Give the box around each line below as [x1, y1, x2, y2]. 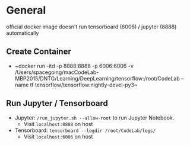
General [6, 4, 46, 17]
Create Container [6, 47, 71, 57]
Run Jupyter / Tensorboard [6, 98, 109, 108]
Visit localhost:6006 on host [23, 133, 93, 140]
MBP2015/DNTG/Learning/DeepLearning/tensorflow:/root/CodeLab [14, 75, 180, 82]
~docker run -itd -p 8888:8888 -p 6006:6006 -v [14, 62, 134, 69]
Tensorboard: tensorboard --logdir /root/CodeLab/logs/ [14, 127, 156, 134]
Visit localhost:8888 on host [23, 120, 93, 127]
